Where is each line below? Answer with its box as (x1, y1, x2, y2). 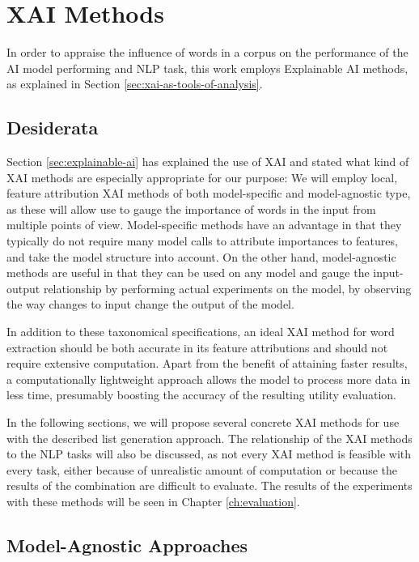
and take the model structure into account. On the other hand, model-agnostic (6, 248, 396, 265)
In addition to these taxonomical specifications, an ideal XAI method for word (6, 323, 395, 340)
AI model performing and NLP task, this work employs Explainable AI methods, (6, 59, 408, 76)
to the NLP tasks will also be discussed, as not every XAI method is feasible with (6, 445, 412, 462)
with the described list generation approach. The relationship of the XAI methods (6, 429, 413, 446)
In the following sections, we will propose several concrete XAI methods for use (6, 414, 400, 431)
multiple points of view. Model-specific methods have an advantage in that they (6, 216, 402, 233)
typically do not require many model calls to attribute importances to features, (6, 232, 398, 249)
